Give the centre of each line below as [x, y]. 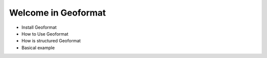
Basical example [38, 48]
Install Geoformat [39, 27]
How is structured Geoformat [51, 41]
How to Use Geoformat [45, 34]
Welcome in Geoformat [58, 13]
